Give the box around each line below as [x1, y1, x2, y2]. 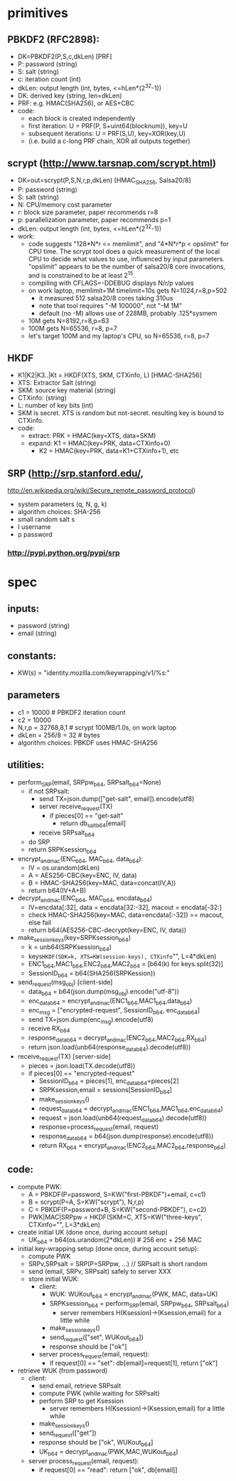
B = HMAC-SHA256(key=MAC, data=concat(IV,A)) [28, 879, 176, 887]
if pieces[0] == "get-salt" [49, 812, 124, 820]
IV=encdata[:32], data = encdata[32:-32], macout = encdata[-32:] [28, 903, 222, 912]
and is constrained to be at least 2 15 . [28, 269, 135, 279]
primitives [7, 5, 69, 21]
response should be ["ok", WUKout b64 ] [38, 1438, 154, 1448]
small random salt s [17, 515, 75, 524]
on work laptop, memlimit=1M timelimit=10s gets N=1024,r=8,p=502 [28, 286, 227, 295]
